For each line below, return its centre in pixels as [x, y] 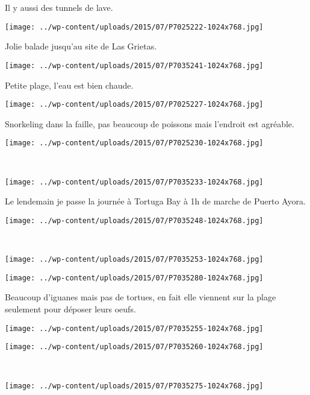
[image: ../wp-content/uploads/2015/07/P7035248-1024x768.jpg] [134, 220]
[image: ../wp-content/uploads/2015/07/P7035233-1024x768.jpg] [134, 182]
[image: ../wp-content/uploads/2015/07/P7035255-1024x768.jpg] [134, 328]
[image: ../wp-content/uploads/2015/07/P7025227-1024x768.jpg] [134, 105]
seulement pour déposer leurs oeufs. [70, 309]
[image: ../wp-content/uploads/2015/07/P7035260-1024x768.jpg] [134, 347]
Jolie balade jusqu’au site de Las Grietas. [81, 46]
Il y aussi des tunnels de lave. [59, 7]
